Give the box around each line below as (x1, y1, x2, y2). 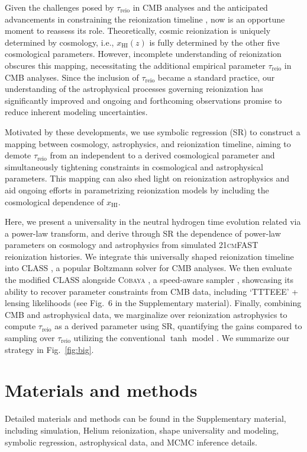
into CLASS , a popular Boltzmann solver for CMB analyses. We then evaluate (5, 262, 292, 274)
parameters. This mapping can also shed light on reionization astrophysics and (5, 172, 289, 184)
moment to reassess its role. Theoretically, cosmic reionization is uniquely (5, 24, 271, 37)
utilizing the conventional (73, 332, 166, 344)
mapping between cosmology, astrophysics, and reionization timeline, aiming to (5, 137, 291, 149)
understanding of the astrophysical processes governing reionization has (5, 82, 263, 95)
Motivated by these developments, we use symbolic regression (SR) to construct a (5, 125, 300, 138)
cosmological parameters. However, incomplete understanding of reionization (5, 47, 282, 60)
